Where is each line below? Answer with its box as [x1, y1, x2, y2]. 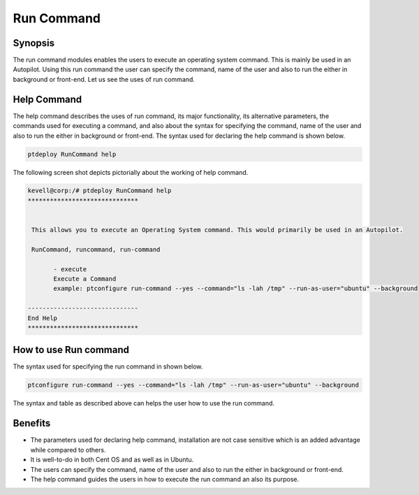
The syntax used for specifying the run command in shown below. [13, 362, 203, 371]
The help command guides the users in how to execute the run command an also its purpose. [30, 475, 300, 483]
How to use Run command [13, 344, 129, 356]
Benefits [13, 417, 51, 429]
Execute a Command [53, 275, 117, 282]
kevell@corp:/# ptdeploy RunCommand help [27, 187, 172, 195]
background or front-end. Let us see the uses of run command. [13, 75, 196, 83]
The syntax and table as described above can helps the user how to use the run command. [13, 399, 275, 408]
